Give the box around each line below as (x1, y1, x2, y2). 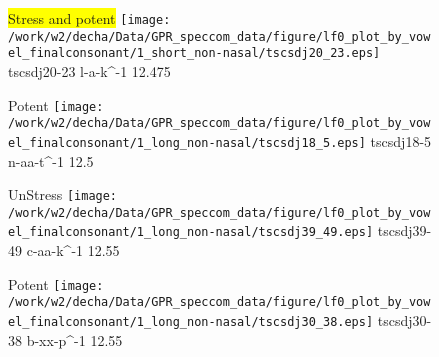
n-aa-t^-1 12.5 (8, 150, 94, 171)
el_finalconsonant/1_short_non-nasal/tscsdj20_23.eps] (8, 46, 381, 61)
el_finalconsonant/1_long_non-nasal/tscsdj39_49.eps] (8, 225, 374, 240)
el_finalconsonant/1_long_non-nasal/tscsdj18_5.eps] (8, 135, 366, 150)
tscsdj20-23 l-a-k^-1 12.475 (8, 60, 171, 81)
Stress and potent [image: (8, 8, 171, 28)
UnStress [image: (8, 184, 118, 205)
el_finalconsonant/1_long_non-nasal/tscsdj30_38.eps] (8, 315, 374, 329)
